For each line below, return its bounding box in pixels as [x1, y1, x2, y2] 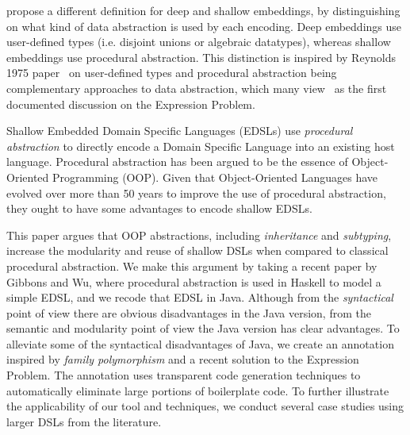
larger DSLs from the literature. [6, 413, 162, 429]
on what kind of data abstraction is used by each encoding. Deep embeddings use [6, 17, 402, 34]
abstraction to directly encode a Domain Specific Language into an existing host [6, 137, 395, 154]
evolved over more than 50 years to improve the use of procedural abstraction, [6, 184, 386, 201]
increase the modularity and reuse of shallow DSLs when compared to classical [6, 242, 389, 259]
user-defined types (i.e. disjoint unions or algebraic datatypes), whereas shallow [6, 33, 391, 50]
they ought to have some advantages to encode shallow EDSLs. [6, 200, 312, 217]
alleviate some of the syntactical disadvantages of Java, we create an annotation [6, 335, 394, 352]
